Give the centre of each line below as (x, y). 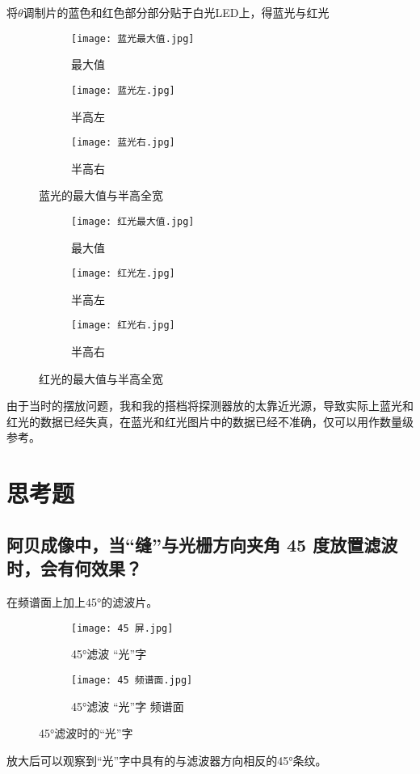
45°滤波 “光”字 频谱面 (128, 706)
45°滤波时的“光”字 (86, 733)
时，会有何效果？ (74, 568)
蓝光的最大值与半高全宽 (101, 195)
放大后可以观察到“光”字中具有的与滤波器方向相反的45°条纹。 (167, 760)
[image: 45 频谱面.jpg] (132, 680)
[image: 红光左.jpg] (123, 274)
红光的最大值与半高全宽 (101, 378)
